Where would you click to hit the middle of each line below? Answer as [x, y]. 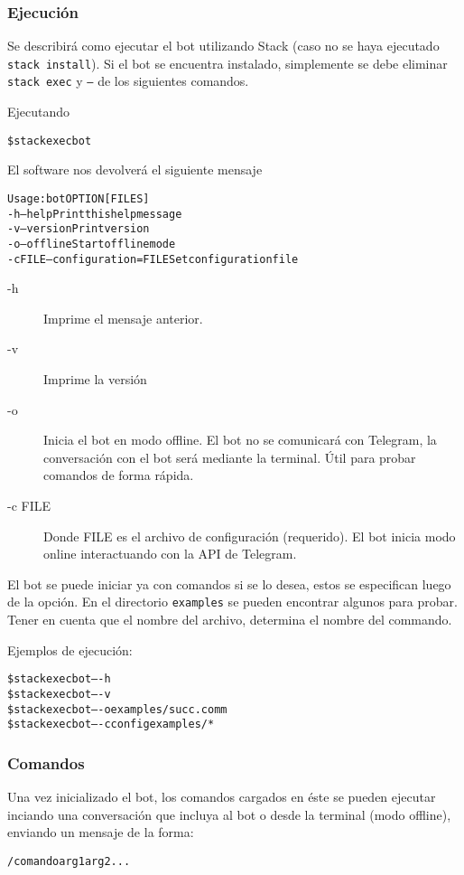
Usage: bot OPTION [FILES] [79, 198]
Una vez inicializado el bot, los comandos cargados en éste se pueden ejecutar [222, 797]
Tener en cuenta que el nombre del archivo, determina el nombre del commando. [230, 620]
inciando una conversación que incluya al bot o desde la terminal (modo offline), [229, 814]
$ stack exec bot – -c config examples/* [111, 724]
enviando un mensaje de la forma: [101, 832]
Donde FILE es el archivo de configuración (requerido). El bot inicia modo [250, 536]
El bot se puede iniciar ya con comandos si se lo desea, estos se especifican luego [229, 583]
